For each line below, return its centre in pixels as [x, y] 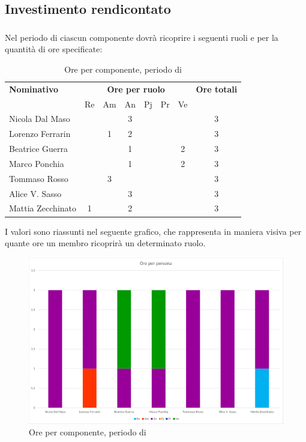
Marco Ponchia [37, 163]
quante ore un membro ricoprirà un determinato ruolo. [105, 243]
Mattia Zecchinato [43, 208]
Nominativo [34, 89]
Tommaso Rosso [39, 178]
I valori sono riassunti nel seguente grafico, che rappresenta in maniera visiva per [153, 231]
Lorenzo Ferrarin [40, 134]
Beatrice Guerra [39, 149]
